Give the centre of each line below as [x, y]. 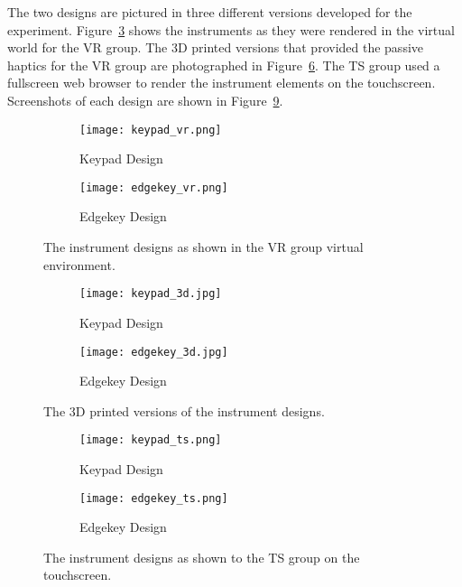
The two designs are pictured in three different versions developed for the [210, 12]
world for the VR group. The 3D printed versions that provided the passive [216, 47]
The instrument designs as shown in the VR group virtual [203, 247]
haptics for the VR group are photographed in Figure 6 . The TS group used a [224, 65]
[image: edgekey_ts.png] [154, 498]
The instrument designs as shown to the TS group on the [202, 557]
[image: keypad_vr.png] [151, 130]
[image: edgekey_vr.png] [154, 187]
